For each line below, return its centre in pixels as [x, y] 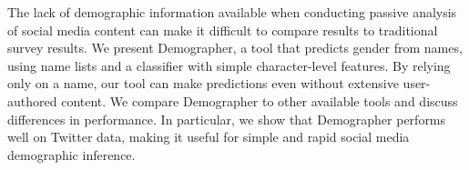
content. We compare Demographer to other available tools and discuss [260, 100]
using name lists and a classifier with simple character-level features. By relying [229, 65]
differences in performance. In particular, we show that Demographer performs [227, 119]
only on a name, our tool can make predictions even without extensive [203, 83]
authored [32, 100]
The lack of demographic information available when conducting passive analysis [232, 12]
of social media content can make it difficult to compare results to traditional [223, 30]
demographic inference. [71, 154]
